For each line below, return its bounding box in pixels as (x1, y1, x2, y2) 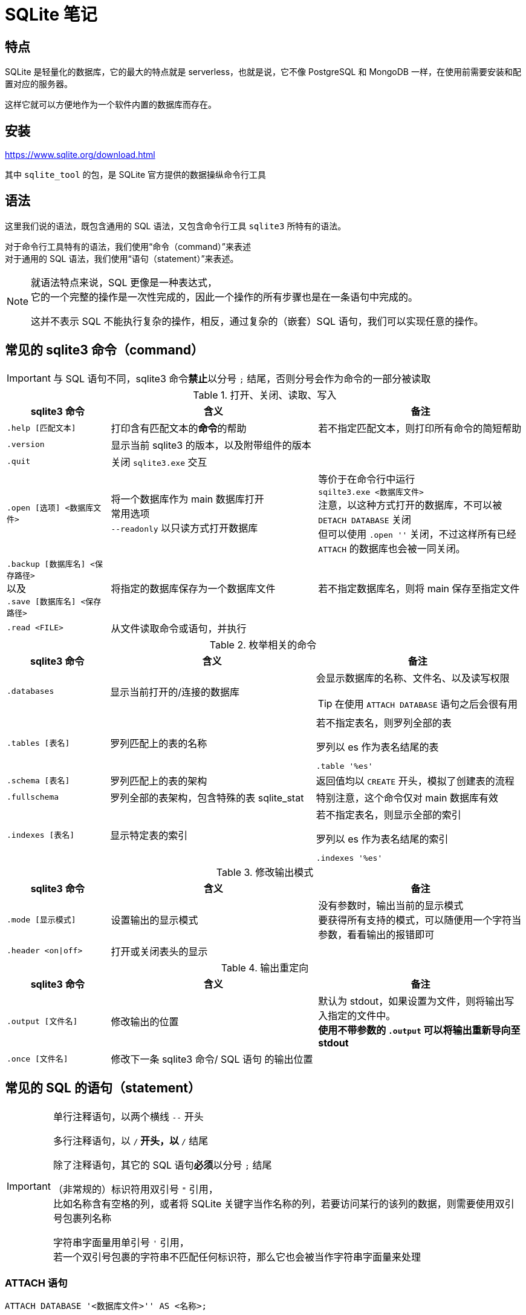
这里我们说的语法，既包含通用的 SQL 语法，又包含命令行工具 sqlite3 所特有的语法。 (5, 220, 346, 231)
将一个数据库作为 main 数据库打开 (111, 493, 264, 506)
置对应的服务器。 (5, 79, 73, 90)
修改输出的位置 (111, 1015, 179, 1028)
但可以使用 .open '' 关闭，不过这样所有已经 (318, 527, 516, 540)
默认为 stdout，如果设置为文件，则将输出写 (318, 994, 515, 1007)
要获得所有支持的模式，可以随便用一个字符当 (318, 913, 522, 926)
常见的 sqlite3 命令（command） (5, 342, 204, 358)
